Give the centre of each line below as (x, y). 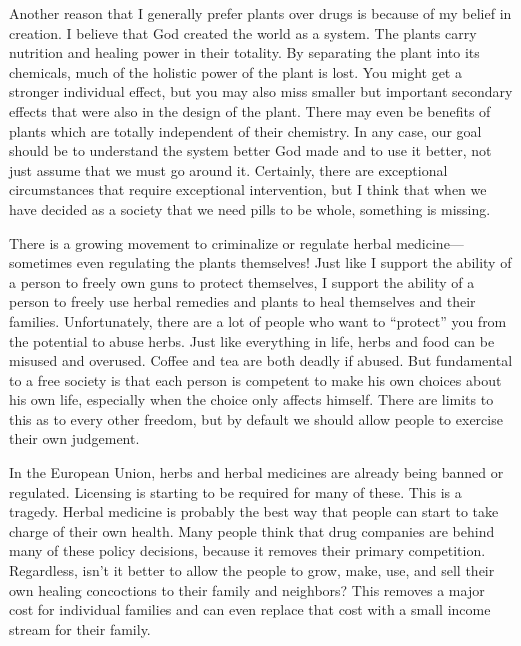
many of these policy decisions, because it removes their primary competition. (247, 550)
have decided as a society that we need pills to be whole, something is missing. (250, 208)
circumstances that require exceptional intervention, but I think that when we (248, 189)
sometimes (41, 262)
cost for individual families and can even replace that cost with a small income (250, 609)
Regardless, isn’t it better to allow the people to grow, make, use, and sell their (252, 570)
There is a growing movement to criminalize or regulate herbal (200, 242)
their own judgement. (74, 438)
